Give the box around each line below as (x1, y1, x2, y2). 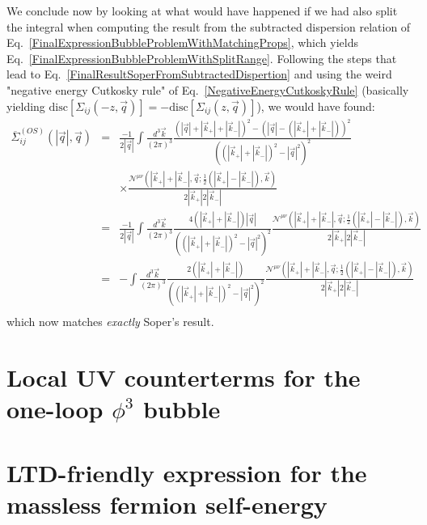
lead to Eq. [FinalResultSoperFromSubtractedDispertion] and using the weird (6, 66, 392, 83)
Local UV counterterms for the (6, 361, 361, 394)
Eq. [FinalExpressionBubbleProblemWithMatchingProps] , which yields (6, 34, 358, 51)
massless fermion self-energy (6, 488, 328, 520)
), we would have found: (256, 97, 375, 114)
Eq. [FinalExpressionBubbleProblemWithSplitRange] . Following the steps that (6, 49, 397, 66)
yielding (6, 97, 45, 114)
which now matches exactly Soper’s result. (6, 313, 214, 330)
